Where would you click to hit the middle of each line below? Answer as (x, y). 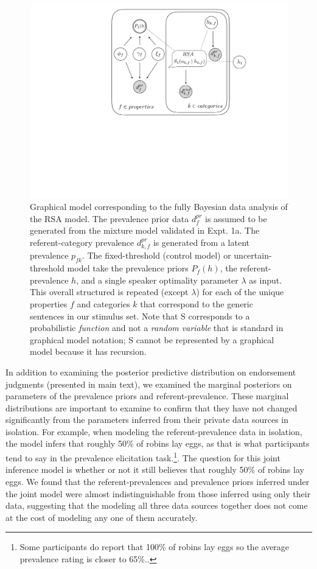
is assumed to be (236, 218)
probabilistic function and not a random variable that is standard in (157, 328)
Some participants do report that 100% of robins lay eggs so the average (155, 547)
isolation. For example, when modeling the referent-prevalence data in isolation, (154, 431)
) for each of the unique (240, 292)
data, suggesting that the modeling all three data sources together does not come (157, 505)
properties (49, 303)
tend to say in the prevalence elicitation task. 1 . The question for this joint (143, 457)
